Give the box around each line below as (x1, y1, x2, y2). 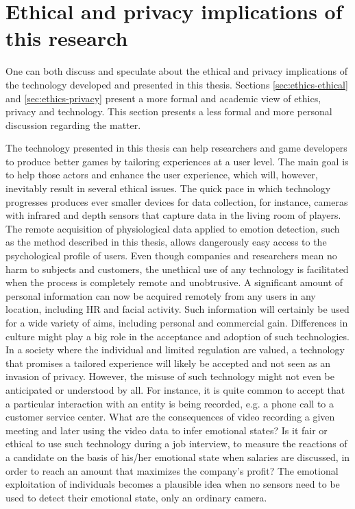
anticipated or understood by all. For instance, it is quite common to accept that (5, 382, 345, 396)
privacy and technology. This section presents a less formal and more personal (5, 104, 332, 119)
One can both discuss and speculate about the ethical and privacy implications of (5, 64, 347, 78)
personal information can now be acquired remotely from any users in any (5, 288, 316, 303)
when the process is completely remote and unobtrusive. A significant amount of (5, 275, 343, 289)
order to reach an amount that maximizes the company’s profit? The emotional (5, 463, 339, 477)
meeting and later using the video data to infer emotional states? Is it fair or (5, 423, 328, 437)
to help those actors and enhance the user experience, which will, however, (5, 167, 318, 182)
